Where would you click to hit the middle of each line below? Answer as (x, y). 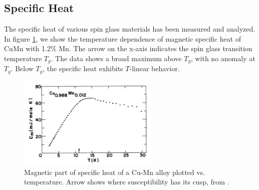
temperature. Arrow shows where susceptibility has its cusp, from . (127, 182)
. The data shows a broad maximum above (116, 58)
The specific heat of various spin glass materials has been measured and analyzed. (130, 29)
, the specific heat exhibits (83, 68)
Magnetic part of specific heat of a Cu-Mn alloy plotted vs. (115, 172)
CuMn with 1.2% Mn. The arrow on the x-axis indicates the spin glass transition (128, 48)
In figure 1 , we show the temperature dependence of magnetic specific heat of (123, 38)
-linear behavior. (155, 68)
